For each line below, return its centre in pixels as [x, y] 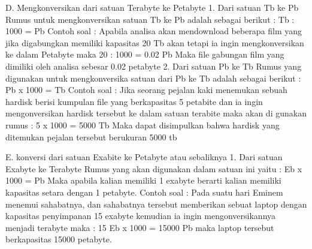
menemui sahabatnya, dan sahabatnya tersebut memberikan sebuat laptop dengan [156, 204]
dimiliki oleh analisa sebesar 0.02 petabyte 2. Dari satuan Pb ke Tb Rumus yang [154, 66]
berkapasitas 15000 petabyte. [59, 239]
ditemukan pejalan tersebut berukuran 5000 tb [91, 136]
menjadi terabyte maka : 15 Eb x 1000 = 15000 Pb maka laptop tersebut [140, 227]
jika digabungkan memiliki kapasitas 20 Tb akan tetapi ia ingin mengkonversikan [155, 42]
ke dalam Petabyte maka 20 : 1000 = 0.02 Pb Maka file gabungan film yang [145, 54]
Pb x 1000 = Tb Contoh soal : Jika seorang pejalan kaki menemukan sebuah [146, 90]
